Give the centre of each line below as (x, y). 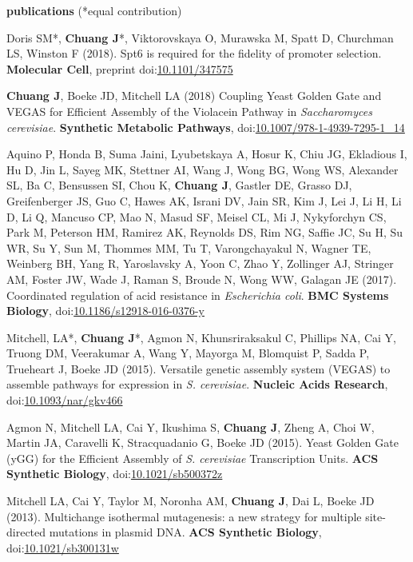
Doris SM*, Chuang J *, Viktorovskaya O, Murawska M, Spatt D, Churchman (200, 37)
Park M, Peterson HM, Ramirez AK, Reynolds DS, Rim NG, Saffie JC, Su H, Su (205, 232)
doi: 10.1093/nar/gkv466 (65, 400)
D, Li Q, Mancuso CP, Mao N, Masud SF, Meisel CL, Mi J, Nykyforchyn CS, (197, 216)
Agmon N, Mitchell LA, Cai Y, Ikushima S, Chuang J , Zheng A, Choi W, (191, 426)
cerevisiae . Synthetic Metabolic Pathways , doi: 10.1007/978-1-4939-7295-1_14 (206, 127)
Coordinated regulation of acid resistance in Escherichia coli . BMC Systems (198, 295)
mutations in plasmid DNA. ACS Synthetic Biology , (185, 532)
